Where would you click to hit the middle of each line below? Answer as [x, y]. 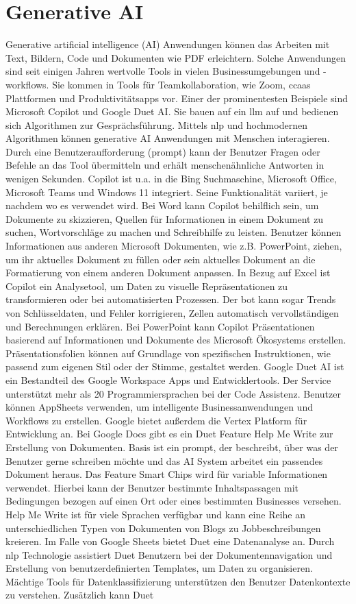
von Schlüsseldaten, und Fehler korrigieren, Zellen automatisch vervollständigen [172, 313]
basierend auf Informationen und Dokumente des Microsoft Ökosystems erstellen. [176, 340]
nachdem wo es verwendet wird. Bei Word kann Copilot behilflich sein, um [162, 205]
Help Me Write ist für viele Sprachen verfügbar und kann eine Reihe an [156, 514]
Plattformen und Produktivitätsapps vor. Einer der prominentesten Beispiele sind [177, 98]
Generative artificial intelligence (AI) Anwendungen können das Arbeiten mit [168, 44]
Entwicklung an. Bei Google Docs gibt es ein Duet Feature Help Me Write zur [169, 434]
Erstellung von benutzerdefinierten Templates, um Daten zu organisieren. [159, 568]
